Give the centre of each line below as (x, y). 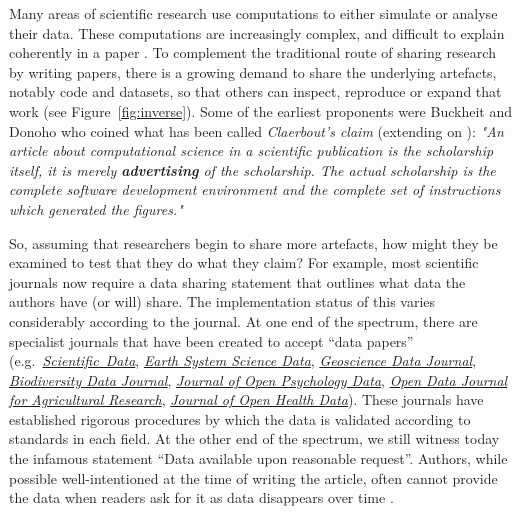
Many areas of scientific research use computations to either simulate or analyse (253, 13)
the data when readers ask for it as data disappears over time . (201, 497)
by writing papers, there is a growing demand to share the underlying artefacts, (253, 71)
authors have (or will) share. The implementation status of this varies (222, 301)
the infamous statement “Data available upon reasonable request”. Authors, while (258, 458)
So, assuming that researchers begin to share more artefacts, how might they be (253, 242)
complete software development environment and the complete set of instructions (255, 189)
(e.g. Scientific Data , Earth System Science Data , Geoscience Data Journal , (243, 360)
